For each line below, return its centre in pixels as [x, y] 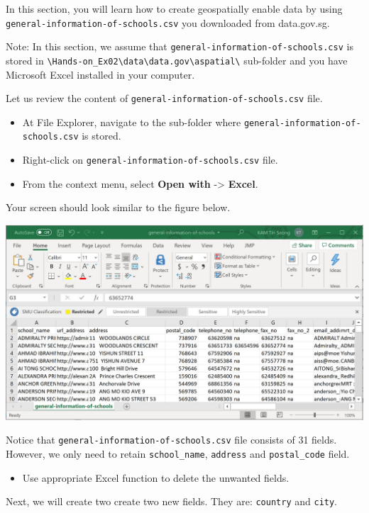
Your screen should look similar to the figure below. [118, 207]
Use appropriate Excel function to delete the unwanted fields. [156, 477]
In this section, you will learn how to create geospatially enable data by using [174, 9]
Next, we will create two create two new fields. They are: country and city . [172, 501]
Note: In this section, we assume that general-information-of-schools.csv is [180, 46]
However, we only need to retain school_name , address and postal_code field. [178, 453]
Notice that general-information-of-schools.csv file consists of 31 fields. [171, 440]
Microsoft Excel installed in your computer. [100, 74]
